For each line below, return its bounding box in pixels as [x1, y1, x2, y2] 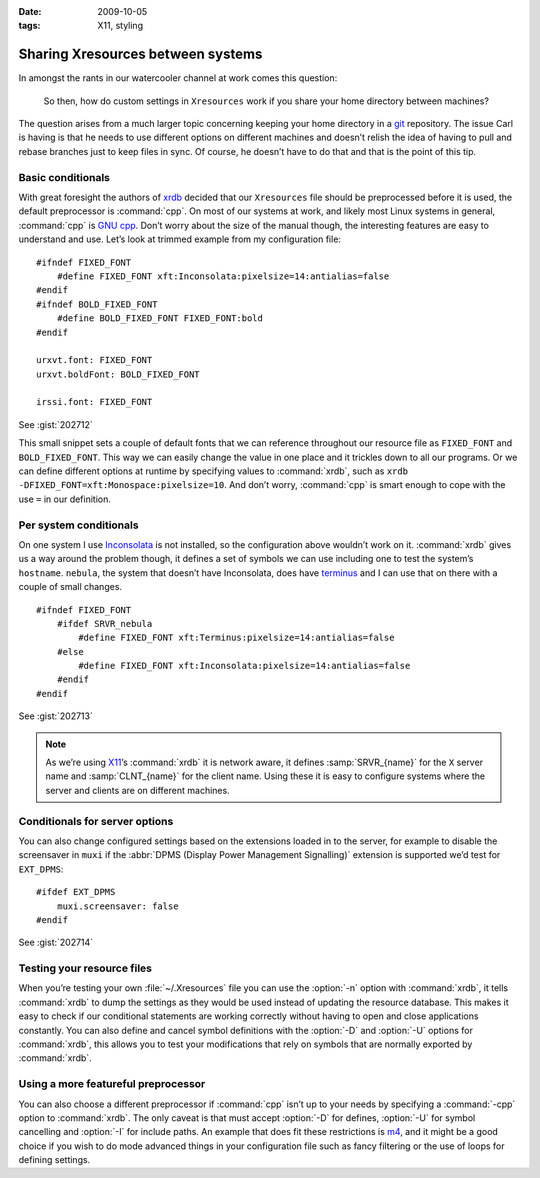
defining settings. [18, 1154, 91, 1166]
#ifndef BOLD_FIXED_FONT [36, 298, 158, 310]
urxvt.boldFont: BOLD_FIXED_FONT [36, 368, 200, 380]
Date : [18, 6, 42, 17]
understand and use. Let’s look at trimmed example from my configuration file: [18, 233, 342, 245]
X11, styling [97, 20, 144, 32]
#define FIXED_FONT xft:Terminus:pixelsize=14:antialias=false [78, 632, 395, 644]
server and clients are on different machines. [45, 784, 230, 796]
